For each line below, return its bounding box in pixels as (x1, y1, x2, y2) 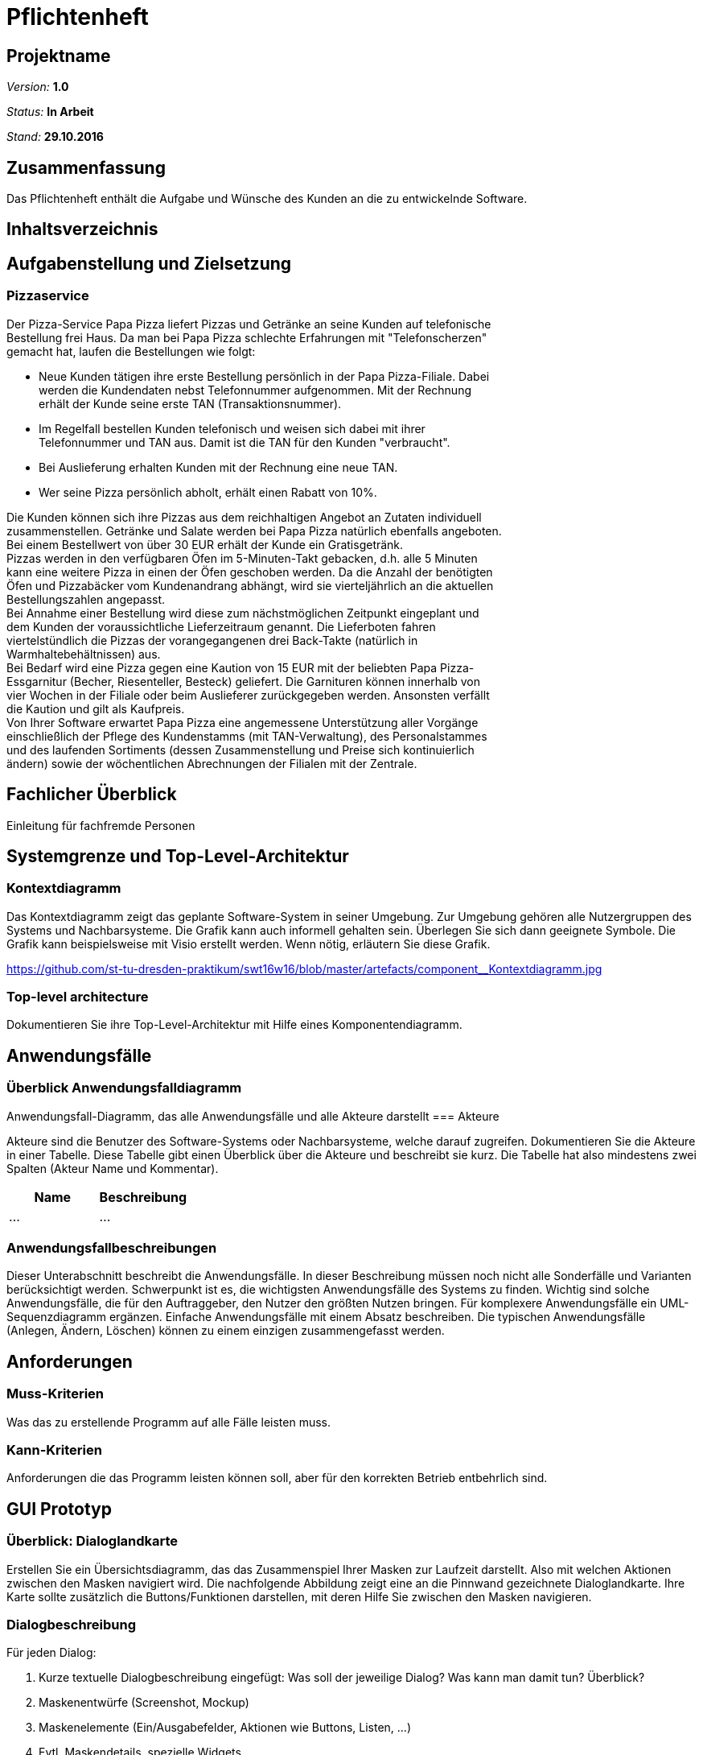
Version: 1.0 (6, 80, 69, 94)
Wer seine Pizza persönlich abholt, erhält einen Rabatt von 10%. (39, 485, 377, 499)
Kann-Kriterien (6, 1442, 102, 1459)
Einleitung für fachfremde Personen (6, 818, 195, 832)
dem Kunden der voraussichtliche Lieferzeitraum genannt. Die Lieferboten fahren (6, 619, 436, 634)
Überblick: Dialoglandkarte (6, 1533, 179, 1550)
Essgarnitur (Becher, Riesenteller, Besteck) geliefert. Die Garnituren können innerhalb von (6, 674, 480, 688)
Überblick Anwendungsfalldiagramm (6, 1080, 242, 1096)
